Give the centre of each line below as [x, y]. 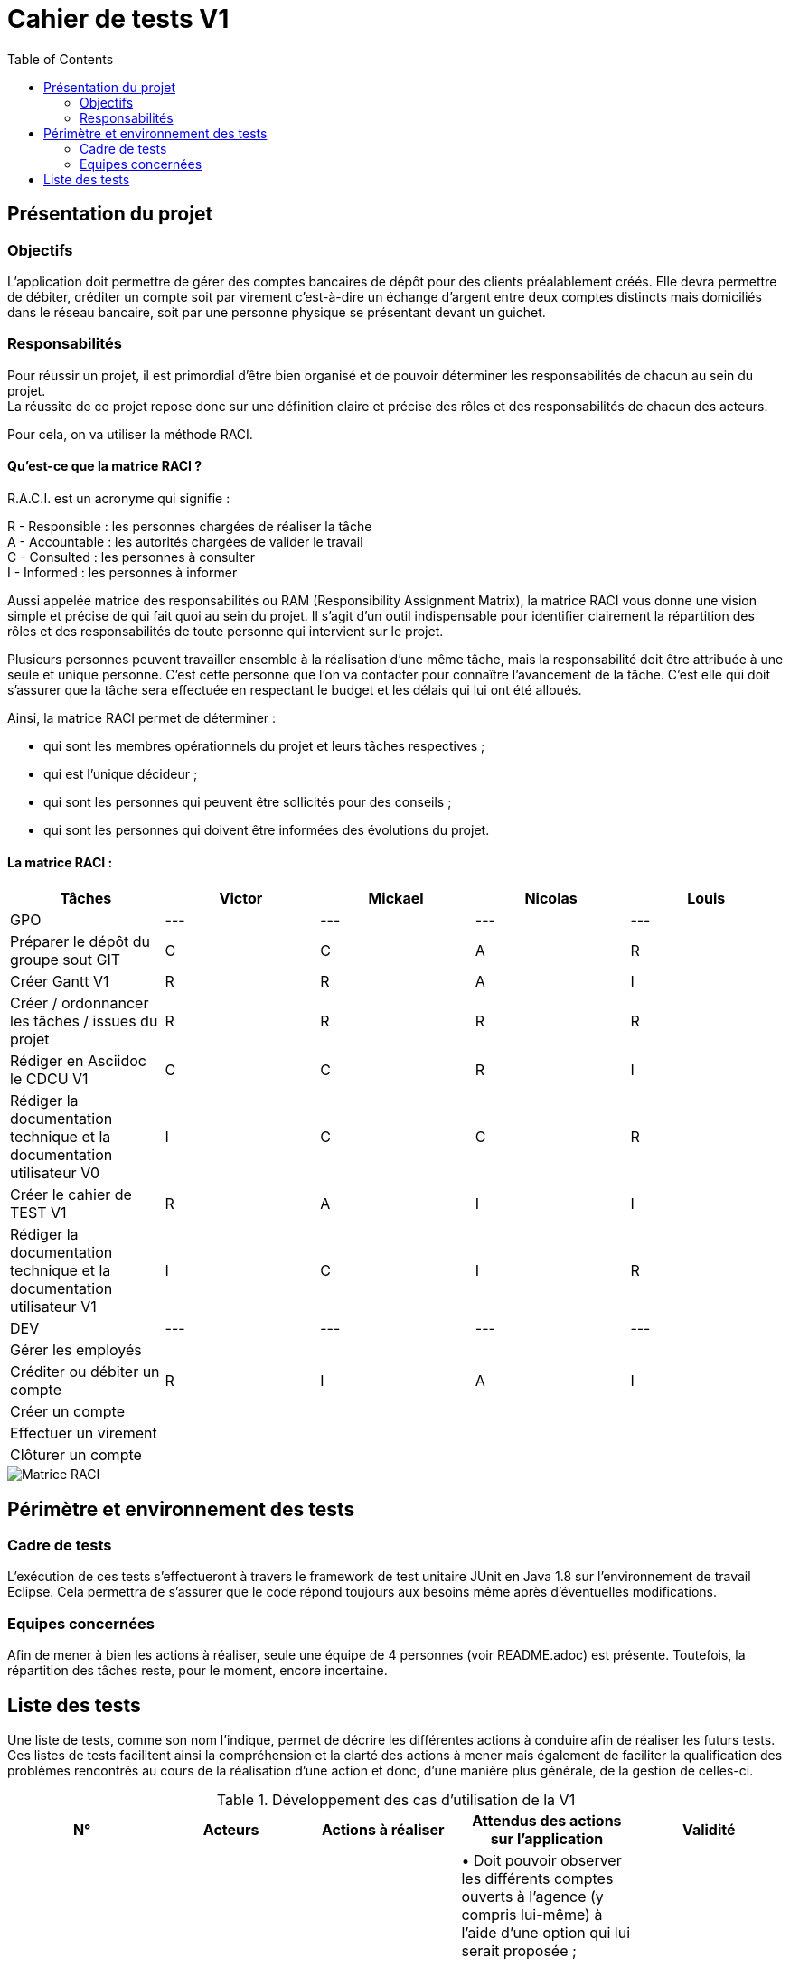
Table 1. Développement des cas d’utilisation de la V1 [396, 1799]
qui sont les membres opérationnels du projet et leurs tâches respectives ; [264, 745]
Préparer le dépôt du [80, 942]
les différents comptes [537, 1878]
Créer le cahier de [71, 1195]
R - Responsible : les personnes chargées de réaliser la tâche [190, 526]
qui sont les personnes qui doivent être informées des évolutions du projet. [267, 829]
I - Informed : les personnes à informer [122, 572]
